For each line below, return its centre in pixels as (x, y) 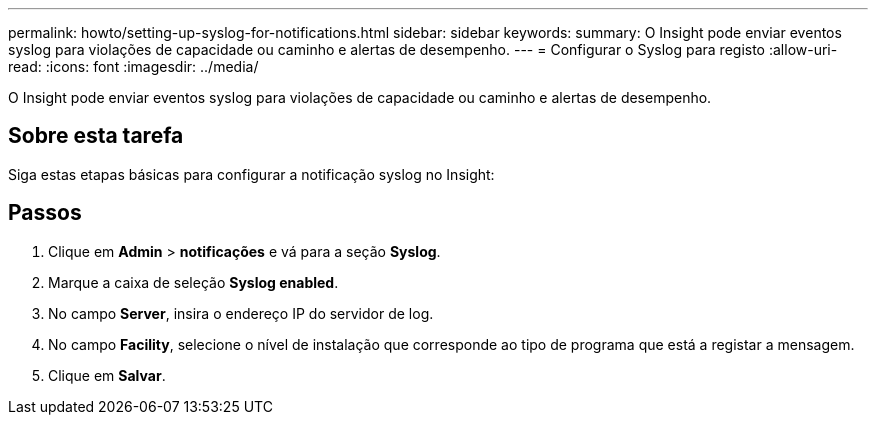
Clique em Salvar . (107, 375)
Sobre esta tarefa (96, 136)
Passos (45, 213)
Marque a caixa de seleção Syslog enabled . (193, 282)
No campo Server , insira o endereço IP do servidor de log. (241, 313)
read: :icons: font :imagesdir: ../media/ (133, 66)
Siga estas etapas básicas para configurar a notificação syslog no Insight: (251, 174)
